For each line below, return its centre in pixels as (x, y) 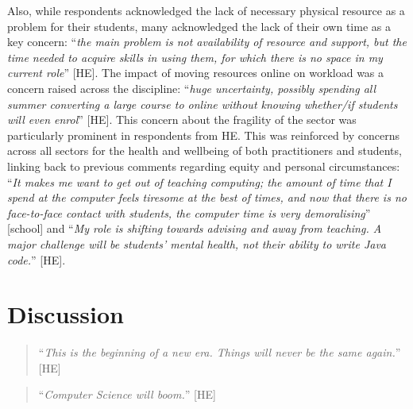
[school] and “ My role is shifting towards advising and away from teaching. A (195, 228)
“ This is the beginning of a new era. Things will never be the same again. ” (220, 352)
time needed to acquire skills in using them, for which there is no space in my (195, 57)
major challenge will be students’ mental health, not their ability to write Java (197, 243)
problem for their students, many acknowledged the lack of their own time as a (199, 26)
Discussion (66, 314)
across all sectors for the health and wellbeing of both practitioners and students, (205, 150)
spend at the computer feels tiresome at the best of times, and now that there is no (207, 197)
